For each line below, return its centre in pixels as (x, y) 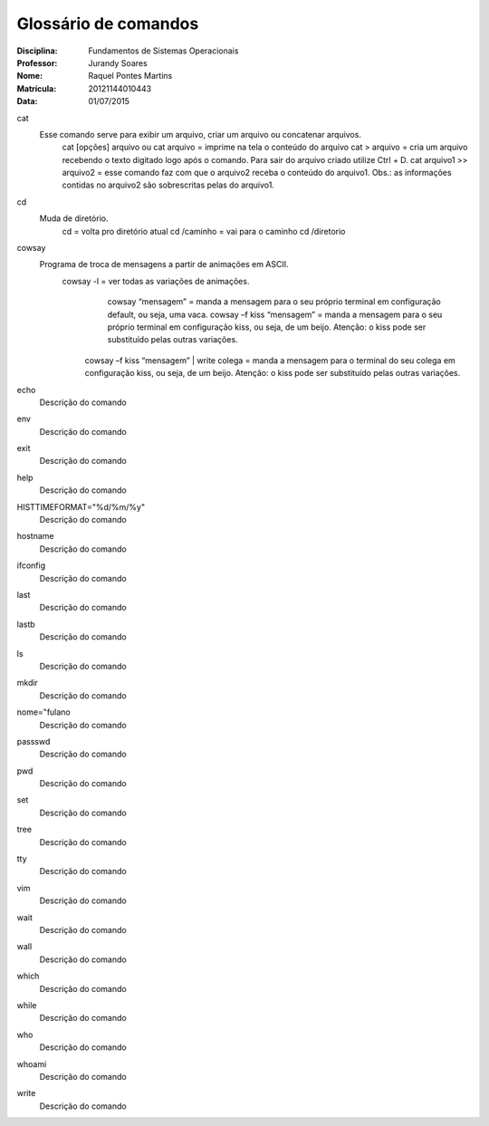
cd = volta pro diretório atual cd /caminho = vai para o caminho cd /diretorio (204, 231)
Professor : (37, 63)
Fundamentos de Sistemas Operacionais (163, 51)
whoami (32, 1063)
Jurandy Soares (118, 63)
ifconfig (31, 565)
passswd (34, 741)
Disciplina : (37, 51)
